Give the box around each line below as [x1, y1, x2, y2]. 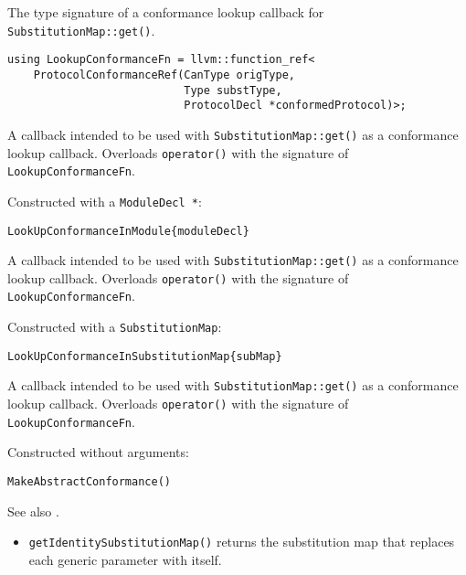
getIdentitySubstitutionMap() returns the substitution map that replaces [28, 532, 455, 551]
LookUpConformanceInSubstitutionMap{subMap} [7, 349, 282, 363]
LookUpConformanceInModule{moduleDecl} [7, 224, 249, 238]
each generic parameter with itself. [28, 549, 222, 569]
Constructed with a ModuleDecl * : [7, 191, 202, 210]
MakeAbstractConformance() [7, 475, 171, 488]
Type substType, [184, 83, 282, 97]
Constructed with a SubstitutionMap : [7, 317, 222, 336]
